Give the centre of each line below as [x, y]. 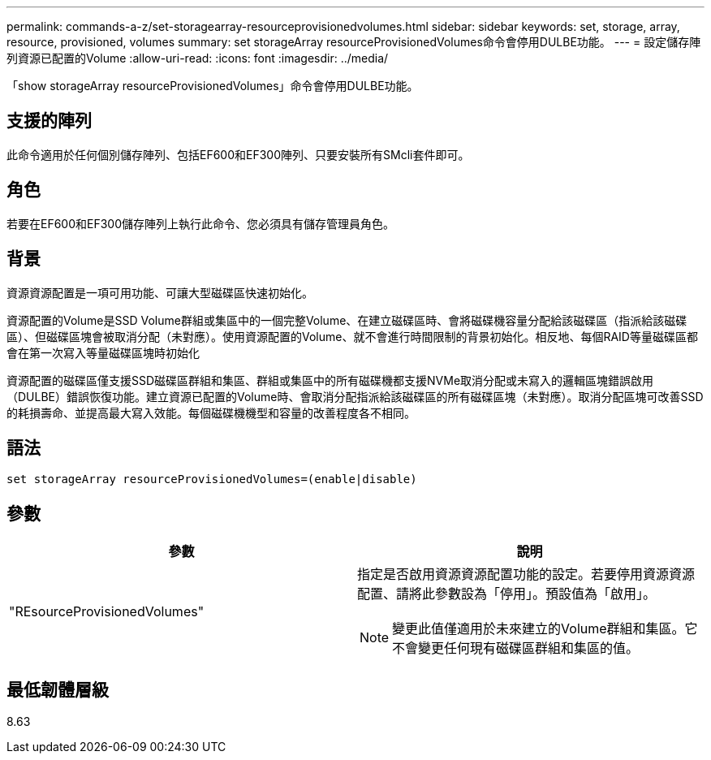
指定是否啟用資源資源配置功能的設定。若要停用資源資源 [526, 574]
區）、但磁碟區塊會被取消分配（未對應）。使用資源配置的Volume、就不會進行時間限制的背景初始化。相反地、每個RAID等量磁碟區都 [352, 336]
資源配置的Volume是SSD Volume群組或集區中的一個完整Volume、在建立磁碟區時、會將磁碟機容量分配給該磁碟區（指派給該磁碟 [347, 320]
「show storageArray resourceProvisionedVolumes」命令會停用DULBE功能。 [213, 86]
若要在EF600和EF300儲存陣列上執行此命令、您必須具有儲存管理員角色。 [201, 223]
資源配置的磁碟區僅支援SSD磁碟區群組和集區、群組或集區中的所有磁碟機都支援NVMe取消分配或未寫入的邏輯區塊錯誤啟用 [330, 380]
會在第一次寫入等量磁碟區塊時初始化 [103, 352]
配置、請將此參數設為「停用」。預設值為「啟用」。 [507, 594]
